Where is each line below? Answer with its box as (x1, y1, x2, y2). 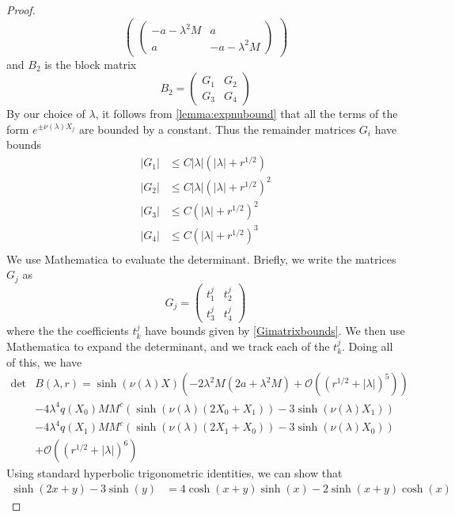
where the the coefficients (6, 322, 129, 339)
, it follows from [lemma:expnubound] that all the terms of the (95, 105, 398, 122)
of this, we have (6, 353, 82, 370)
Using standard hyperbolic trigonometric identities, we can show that (6, 465, 343, 481)
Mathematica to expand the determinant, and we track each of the (6, 337, 330, 354)
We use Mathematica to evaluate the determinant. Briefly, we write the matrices (6, 250, 396, 267)
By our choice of (6, 105, 85, 122)
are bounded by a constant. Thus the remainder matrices (78, 120, 356, 137)
